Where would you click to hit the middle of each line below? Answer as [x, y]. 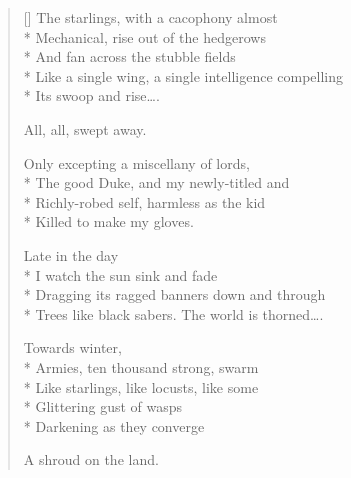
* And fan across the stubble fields [129, 56]
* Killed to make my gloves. [108, 221]
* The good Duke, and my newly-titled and [156, 182]
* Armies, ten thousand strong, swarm [141, 366]
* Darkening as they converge [114, 425]
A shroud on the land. [91, 459]
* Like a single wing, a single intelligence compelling [183, 75]
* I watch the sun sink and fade [120, 274]
